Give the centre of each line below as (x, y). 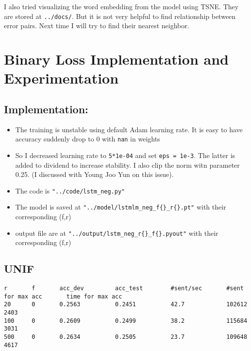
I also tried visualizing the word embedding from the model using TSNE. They (121, 6)
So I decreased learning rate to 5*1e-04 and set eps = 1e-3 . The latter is (125, 155)
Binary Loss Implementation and (116, 59)
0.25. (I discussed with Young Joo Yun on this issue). (94, 174)
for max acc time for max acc (63, 296)
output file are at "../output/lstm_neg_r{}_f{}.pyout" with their (117, 233)
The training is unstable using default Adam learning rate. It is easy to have (129, 129)
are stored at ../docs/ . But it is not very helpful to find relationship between (120, 16)
